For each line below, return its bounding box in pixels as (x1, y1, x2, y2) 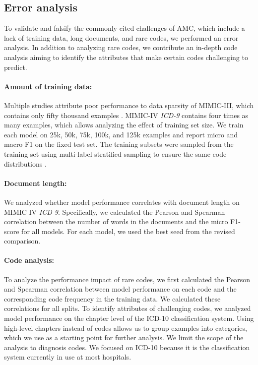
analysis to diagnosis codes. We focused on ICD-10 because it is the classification (4, 342, 250, 352)
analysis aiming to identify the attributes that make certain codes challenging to (4, 52, 248, 62)
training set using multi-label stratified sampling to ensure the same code (4, 148, 227, 159)
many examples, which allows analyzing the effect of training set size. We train (4, 120, 244, 130)
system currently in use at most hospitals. (4, 352, 131, 362)
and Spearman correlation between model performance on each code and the (4, 284, 237, 294)
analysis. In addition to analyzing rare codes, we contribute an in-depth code (4, 42, 238, 53)
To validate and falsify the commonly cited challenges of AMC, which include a (4, 23, 245, 33)
